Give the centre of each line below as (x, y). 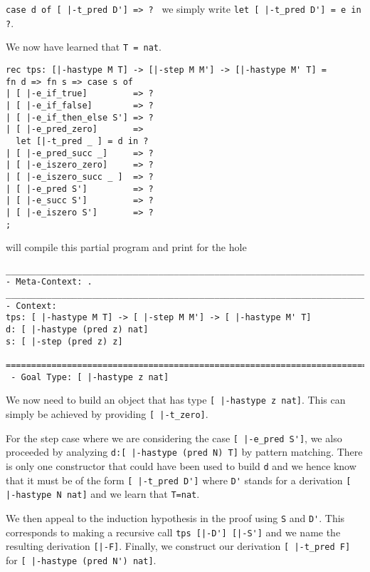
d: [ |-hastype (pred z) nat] (77, 330)
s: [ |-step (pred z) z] (64, 341)
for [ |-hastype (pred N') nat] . (81, 560)
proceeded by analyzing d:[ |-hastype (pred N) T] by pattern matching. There (184, 452)
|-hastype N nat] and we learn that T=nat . (103, 494)
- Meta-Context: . (49, 282)
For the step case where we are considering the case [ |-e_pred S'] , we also (174, 438)
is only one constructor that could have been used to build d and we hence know (181, 465)
